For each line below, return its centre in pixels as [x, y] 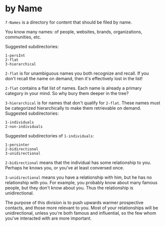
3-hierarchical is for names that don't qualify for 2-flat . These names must [83, 103]
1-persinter [17, 145]
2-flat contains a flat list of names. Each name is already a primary [73, 88]
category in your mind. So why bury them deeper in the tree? [67, 93]
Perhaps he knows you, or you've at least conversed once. [65, 167]
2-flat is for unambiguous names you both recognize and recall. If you [77, 73]
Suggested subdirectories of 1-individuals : [50, 135]
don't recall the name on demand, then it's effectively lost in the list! [74, 78]
